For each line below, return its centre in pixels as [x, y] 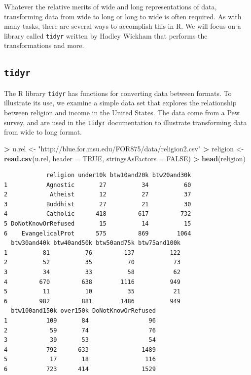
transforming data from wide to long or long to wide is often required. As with [123, 16]
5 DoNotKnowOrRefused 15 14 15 [98, 224]
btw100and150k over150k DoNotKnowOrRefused [83, 311]
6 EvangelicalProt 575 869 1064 [98, 233]
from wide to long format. [43, 132]
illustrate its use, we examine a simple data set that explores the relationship [120, 103]
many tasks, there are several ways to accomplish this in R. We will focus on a [123, 26]
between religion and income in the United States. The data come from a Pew [122, 113]
